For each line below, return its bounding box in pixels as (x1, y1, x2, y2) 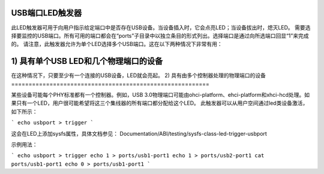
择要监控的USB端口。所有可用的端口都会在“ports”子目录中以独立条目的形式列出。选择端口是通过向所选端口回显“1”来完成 (11, 32, 309, 39)
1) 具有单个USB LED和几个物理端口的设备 (11, 56, 163, 66)
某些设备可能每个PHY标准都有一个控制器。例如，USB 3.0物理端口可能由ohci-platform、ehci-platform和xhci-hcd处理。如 (11, 91, 310, 98)
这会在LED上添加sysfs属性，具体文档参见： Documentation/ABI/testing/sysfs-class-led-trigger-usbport (11, 130, 267, 137)
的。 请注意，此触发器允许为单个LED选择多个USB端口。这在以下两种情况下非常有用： (11, 41, 223, 48)
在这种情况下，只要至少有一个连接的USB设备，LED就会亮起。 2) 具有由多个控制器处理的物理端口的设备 (11, 72, 266, 79)
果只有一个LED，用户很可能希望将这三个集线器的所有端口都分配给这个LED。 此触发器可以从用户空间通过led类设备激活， (11, 99, 308, 107)
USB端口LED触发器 (11, 8, 82, 18)
